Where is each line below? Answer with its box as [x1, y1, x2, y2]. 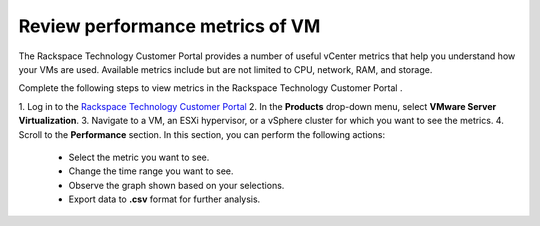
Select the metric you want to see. [68, 151, 210, 163]
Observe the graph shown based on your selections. [68, 179, 285, 191]
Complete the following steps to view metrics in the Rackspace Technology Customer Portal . [18, 82, 403, 94]
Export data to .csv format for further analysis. [68, 193, 261, 205]
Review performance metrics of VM [18, 15, 321, 37]
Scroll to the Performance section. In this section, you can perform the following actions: [18, 128, 385, 140]
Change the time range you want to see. [68, 165, 234, 177]
